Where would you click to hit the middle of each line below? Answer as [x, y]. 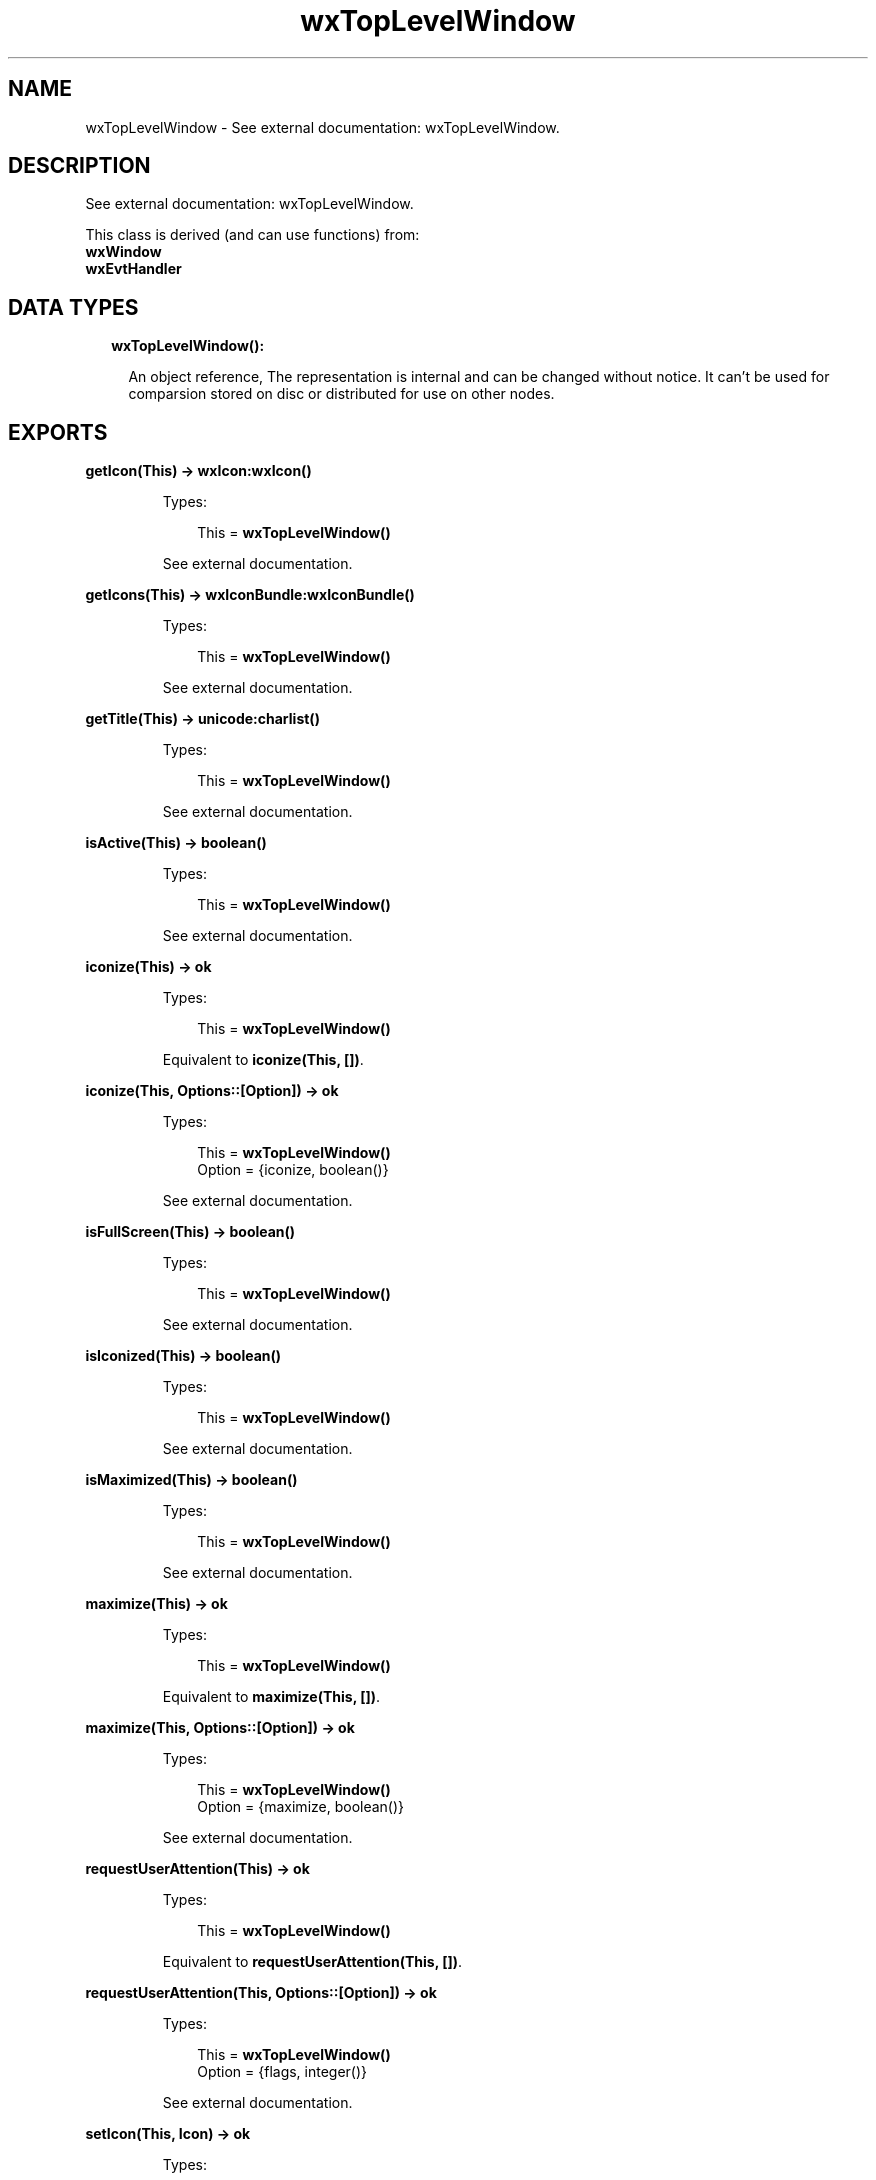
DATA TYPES [73, 307]
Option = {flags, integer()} [282, 2072]
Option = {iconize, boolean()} [293, 1170]
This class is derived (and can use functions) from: [252, 235]
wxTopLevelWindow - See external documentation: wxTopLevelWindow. [322, 127]
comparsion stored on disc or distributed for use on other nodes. [341, 394]
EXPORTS [58, 432]
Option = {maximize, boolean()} [301, 1807]
